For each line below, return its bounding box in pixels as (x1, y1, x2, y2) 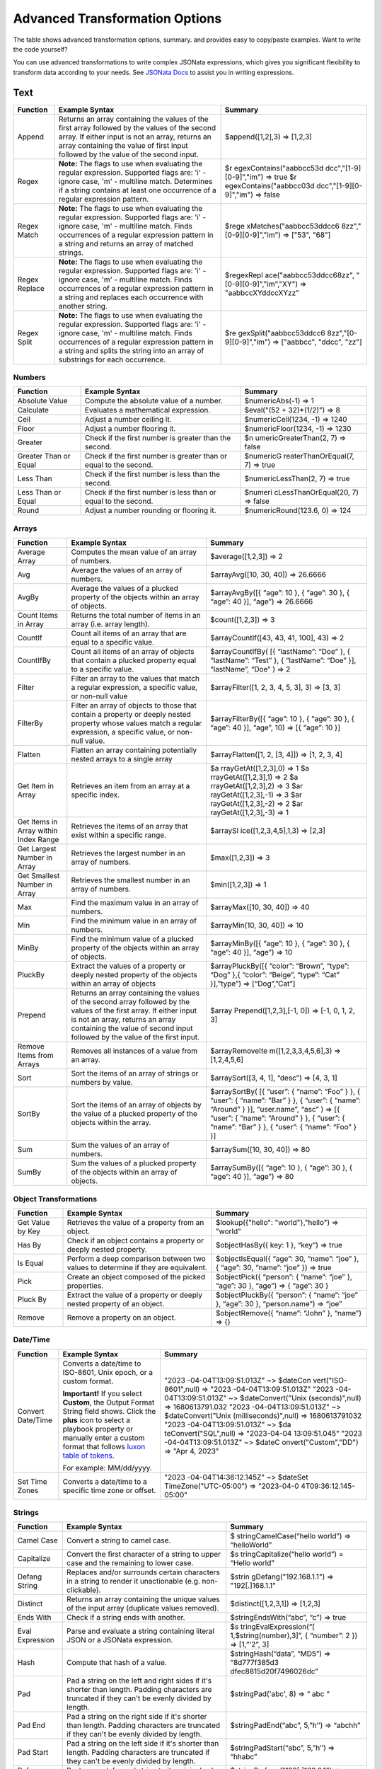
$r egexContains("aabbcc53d (224, 163, 324, 173)
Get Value (17, 1217, 50, 1227)
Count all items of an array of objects (71, 647, 195, 657)
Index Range (17, 835, 59, 845)
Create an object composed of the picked (66, 1272, 205, 1281)
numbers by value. (71, 1078, 134, 1088)
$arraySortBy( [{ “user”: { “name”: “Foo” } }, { (209, 1087, 361, 1097)
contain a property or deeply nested (71, 710, 191, 720)
